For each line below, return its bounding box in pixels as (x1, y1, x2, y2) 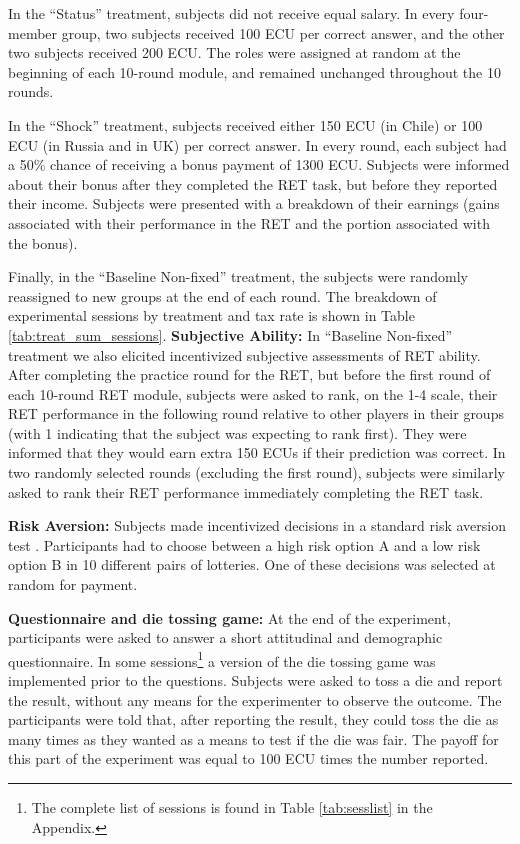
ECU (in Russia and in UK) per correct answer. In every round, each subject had (8, 134, 507, 155)
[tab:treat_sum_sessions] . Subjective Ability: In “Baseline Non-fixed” (8, 324, 453, 345)
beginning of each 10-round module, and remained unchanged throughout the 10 (8, 61, 501, 82)
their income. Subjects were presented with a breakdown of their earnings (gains (8, 193, 500, 214)
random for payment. (8, 574, 138, 595)
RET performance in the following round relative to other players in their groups (8, 403, 504, 424)
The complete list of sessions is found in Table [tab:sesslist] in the (31, 797, 433, 818)
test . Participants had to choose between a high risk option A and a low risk (8, 534, 481, 555)
